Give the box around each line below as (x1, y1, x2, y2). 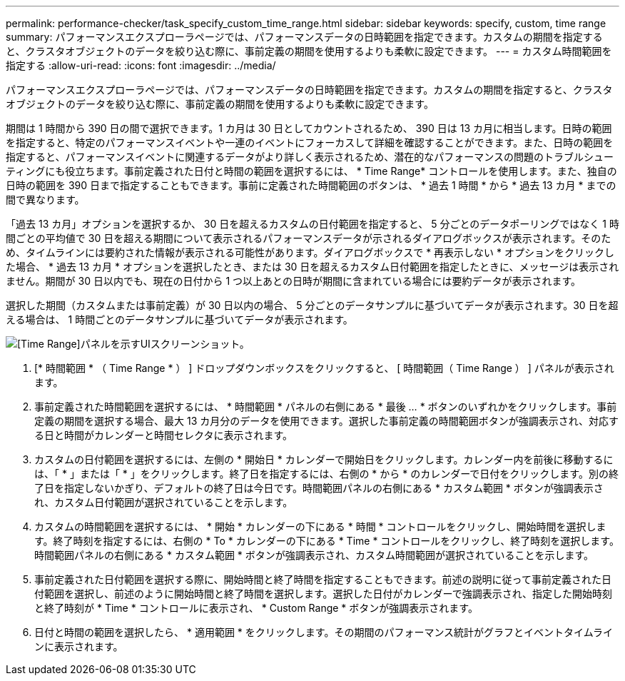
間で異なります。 (6, 193, 85, 206)
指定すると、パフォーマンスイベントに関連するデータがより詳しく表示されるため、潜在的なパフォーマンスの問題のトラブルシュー (6, 151, 614, 163)
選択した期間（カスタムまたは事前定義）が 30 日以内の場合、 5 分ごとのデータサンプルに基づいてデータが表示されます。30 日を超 (6, 299, 619, 311)
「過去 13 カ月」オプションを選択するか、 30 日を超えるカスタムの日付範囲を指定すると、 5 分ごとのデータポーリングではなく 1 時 (6, 218, 619, 230)
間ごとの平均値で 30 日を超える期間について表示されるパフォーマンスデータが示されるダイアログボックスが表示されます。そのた (6, 232, 611, 244)
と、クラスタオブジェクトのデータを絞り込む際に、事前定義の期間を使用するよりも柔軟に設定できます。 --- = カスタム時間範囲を (6, 45, 612, 57)
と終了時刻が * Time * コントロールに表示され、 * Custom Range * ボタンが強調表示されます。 (34, 602, 478, 614)
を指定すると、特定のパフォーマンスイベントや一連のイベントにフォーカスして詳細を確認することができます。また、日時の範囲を (6, 136, 614, 148)
